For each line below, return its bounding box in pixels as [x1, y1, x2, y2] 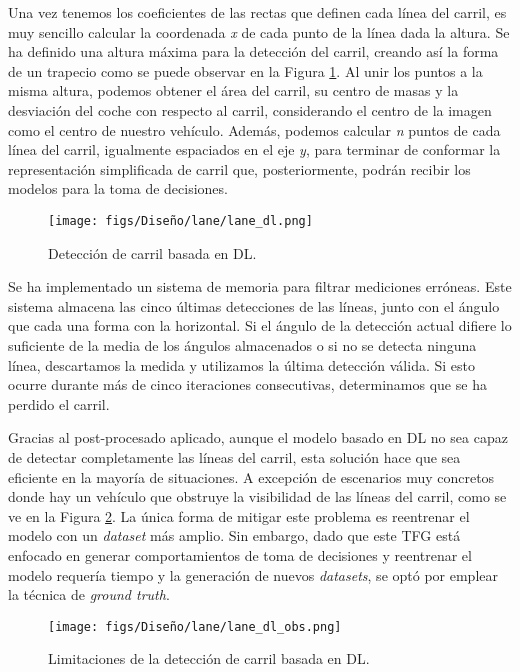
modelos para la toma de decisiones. [8, 178, 228, 199]
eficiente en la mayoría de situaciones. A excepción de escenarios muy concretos [8, 466, 495, 487]
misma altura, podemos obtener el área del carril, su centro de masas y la [8, 80, 459, 101]
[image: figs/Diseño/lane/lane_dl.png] [48, 213, 313, 228]
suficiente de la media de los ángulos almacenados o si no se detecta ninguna [8, 334, 477, 355]
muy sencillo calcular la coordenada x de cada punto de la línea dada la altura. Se [8, 21, 510, 42]
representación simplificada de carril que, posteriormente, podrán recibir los [8, 158, 471, 179]
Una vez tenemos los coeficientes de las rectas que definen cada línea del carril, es [8, 2, 507, 22]
